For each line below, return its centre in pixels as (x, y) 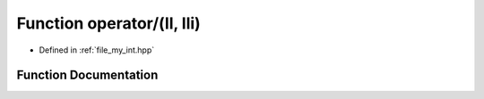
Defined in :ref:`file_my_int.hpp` (97, 50)
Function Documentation (87, 75)
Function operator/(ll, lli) (108, 23)
